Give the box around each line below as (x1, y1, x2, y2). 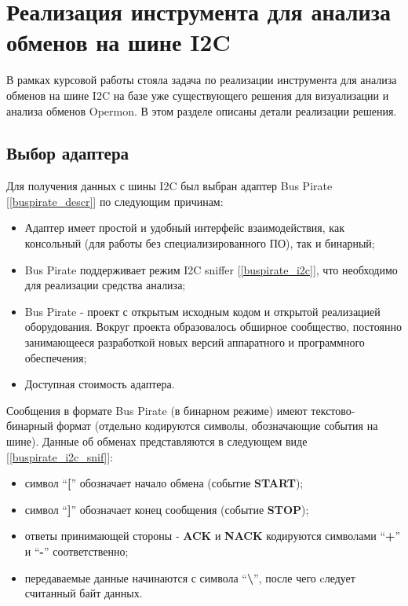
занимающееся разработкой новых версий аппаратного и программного (24, 334, 365, 351)
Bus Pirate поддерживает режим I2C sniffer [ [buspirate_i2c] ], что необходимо (24, 261, 398, 277)
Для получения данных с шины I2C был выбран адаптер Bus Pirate (6, 178, 333, 194)
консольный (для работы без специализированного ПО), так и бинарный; (24, 235, 375, 252)
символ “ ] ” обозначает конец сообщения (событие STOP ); (24, 501, 309, 517)
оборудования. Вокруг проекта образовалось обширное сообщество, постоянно (24, 318, 402, 335)
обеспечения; (24, 349, 87, 365)
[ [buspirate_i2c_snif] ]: (6, 448, 113, 465)
